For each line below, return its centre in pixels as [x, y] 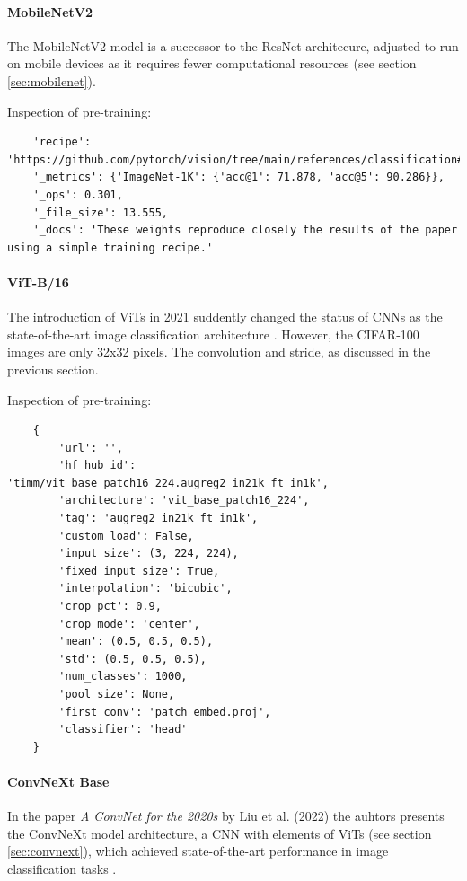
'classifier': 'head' [123, 730]
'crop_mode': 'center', [129, 624]
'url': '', [91, 448]
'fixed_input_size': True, [139, 571]
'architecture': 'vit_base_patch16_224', [184, 501]
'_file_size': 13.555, [100, 212]
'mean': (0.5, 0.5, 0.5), [136, 642]
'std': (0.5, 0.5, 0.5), [132, 659]
